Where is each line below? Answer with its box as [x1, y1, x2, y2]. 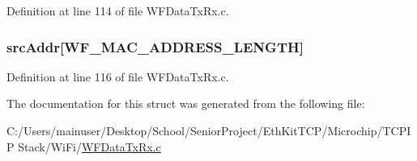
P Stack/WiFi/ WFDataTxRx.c [6, 138, 161, 155]
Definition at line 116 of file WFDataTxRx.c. [6, 68, 229, 85]
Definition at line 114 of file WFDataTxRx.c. [6, 2, 229, 19]
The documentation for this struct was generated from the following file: [6, 95, 365, 112]
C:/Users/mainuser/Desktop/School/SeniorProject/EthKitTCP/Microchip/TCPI [6, 122, 411, 138]
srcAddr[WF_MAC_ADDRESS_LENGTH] [6, 36, 304, 56]
